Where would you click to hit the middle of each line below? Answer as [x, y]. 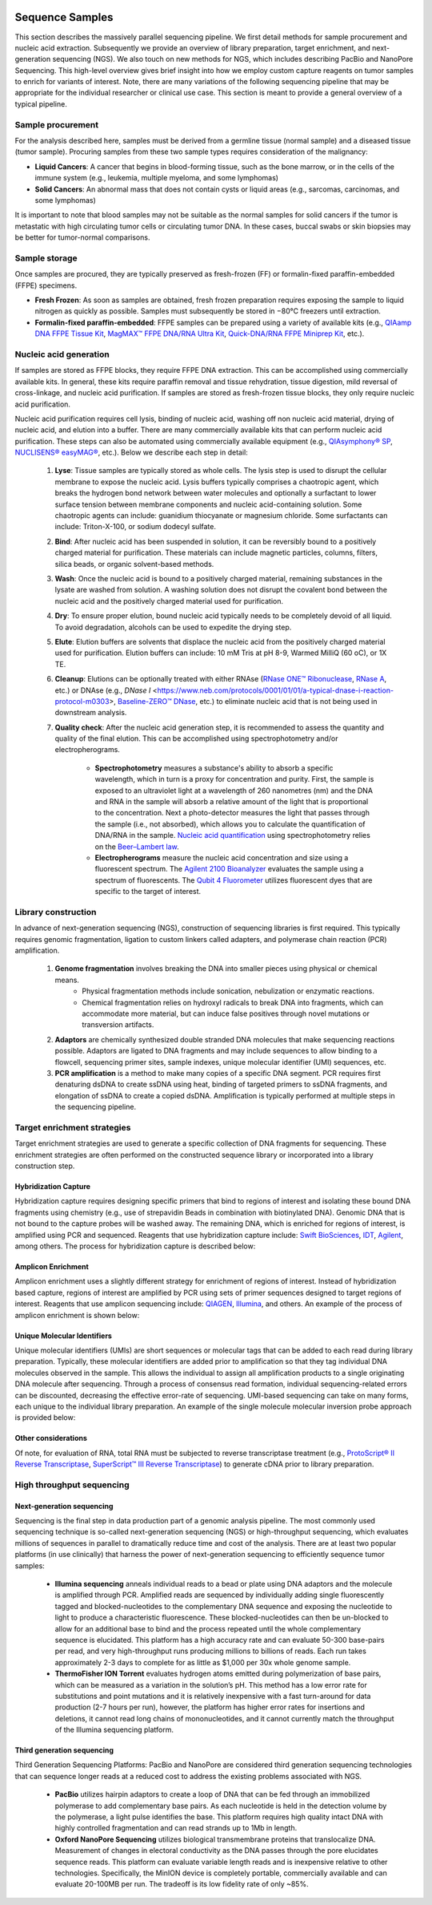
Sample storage [46, 258]
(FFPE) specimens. [46, 285]
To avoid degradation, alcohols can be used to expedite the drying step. [173, 627]
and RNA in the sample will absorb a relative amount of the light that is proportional [232, 802]
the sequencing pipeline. [95, 1107]
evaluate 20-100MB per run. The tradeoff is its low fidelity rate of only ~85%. [182, 1884]
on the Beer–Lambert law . [137, 847]
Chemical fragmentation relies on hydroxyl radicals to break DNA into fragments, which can [233, 1002]
